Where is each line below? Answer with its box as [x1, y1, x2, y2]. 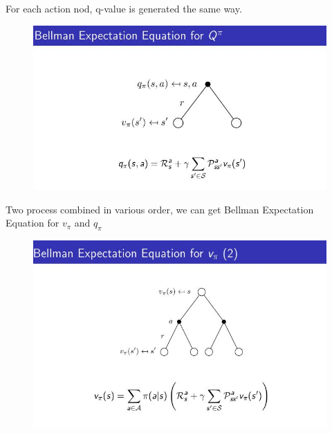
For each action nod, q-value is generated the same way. [6, 1, 242, 15]
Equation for [6, 215, 59, 230]
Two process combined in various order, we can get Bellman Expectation [6, 202, 314, 216]
